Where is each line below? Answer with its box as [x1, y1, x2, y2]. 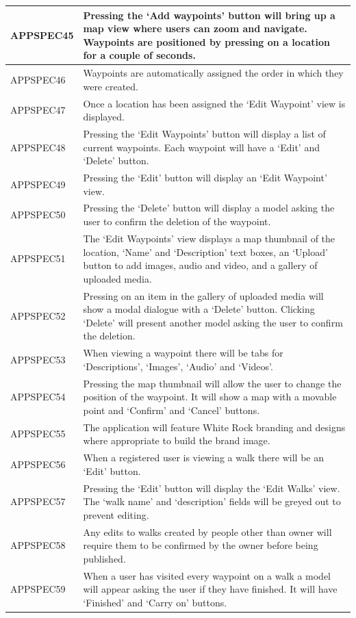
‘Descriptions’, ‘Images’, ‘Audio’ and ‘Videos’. [83, 359, 273, 373]
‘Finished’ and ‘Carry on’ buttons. [83, 595, 227, 609]
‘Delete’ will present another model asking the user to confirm [83, 315, 343, 329]
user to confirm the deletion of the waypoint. [83, 214, 271, 229]
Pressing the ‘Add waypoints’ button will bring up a [83, 8, 335, 22]
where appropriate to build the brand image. [83, 433, 270, 448]
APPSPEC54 [10, 389, 66, 404]
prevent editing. [83, 507, 149, 522]
